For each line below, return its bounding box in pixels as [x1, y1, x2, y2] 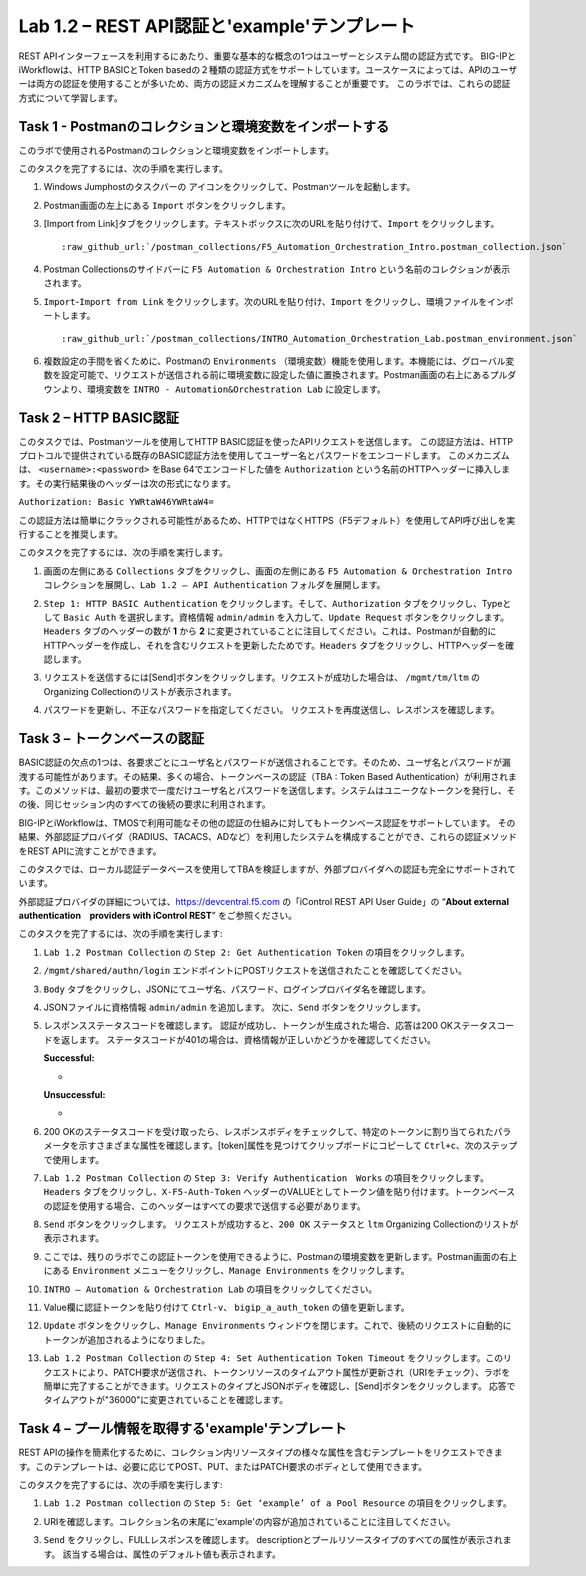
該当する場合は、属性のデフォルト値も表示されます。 [62, 1548, 282, 1560]
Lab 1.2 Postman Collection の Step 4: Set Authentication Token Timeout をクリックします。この [43, 1352, 504, 1364]
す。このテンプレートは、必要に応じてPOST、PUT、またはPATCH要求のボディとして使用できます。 [18, 1460, 428, 1472]
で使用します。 [43, 1153, 105, 1165]
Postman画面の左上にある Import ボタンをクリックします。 [43, 199, 291, 211]
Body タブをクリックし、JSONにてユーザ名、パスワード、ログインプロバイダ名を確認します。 [43, 983, 431, 995]
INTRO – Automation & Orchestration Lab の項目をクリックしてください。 [43, 1283, 378, 1295]
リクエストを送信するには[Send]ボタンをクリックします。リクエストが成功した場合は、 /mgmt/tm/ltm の [43, 671, 480, 684]
